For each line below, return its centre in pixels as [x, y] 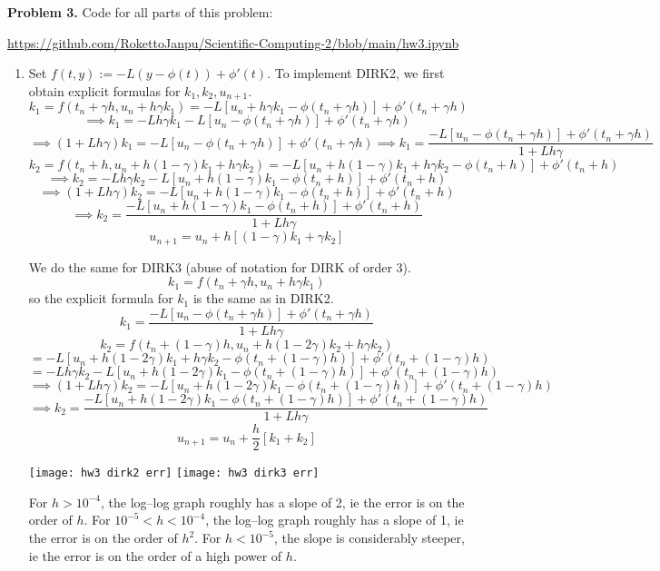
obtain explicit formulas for [104, 90]
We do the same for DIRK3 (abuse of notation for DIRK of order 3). [220, 266]
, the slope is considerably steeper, [369, 538]
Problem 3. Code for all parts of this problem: [140, 12]
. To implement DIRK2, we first [356, 73]
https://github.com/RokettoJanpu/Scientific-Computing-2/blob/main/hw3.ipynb [233, 42]
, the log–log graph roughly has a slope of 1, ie [335, 520]
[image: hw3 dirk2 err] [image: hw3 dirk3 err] [174, 473]
